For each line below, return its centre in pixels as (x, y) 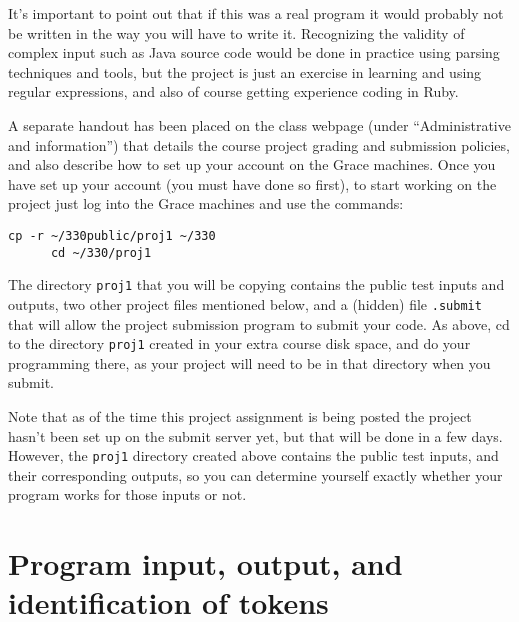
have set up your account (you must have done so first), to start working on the (252, 183)
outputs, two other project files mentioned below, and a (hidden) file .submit (245, 303)
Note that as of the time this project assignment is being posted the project (240, 416)
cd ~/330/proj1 (101, 252)
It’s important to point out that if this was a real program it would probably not (256, 13)
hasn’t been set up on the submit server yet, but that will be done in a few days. (255, 435)
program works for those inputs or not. (127, 494)
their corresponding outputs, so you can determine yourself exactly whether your (255, 474)
